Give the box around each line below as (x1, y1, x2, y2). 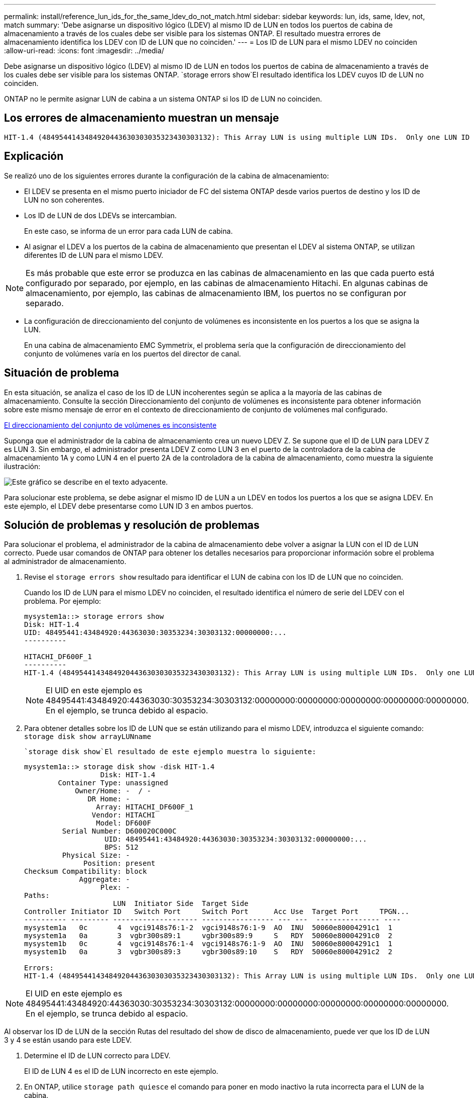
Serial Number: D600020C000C (62, 827, 177, 836)
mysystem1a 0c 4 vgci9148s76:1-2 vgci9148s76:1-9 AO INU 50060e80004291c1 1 (24, 924, 393, 932)
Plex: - (100, 883, 130, 892)
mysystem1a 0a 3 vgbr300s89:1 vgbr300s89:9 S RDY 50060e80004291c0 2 (24, 932, 393, 940)
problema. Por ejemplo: (24, 597, 101, 606)
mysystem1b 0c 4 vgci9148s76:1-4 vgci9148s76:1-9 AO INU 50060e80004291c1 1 (24, 940, 393, 948)
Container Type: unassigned (58, 779, 168, 787)
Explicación (4, 150, 64, 163)
